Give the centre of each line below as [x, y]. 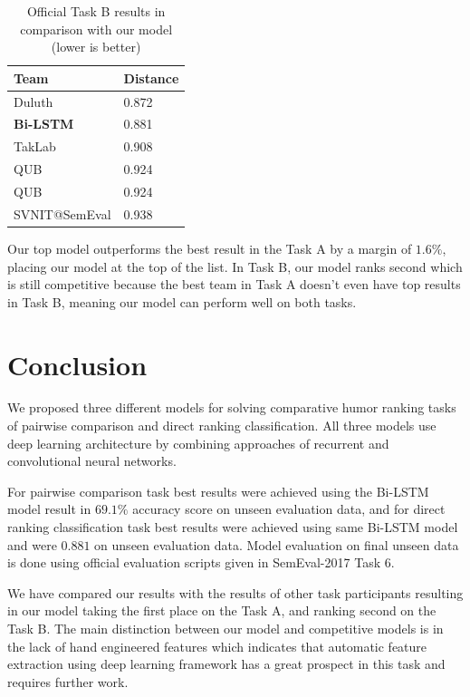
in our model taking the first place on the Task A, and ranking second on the [222, 610]
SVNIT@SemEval [62, 213]
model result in [49, 509]
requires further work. [68, 681]
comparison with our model [96, 29]
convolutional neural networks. [92, 461]
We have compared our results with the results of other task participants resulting [235, 592]
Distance [151, 77]
